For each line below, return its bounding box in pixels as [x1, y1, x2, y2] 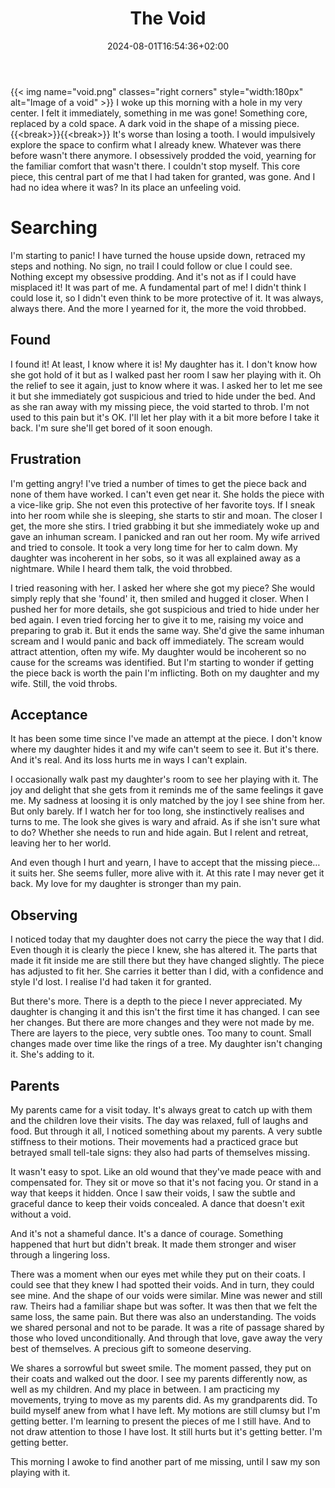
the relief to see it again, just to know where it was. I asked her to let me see [10, 379, 323, 391]
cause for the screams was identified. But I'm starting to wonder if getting [10, 656, 315, 668]
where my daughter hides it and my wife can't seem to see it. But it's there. [10, 743, 320, 756]
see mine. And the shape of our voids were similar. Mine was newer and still [10, 1289, 323, 1301]
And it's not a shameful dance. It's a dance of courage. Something [10, 1227, 284, 1239]
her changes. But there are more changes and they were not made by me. [10, 1017, 315, 1029]
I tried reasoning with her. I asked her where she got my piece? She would [10, 582, 316, 594]
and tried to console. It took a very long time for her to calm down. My [10, 541, 298, 553]
